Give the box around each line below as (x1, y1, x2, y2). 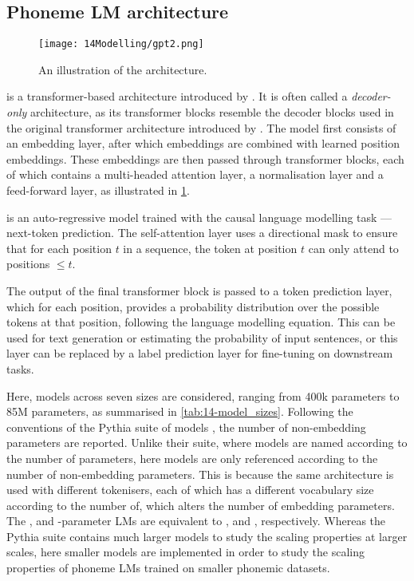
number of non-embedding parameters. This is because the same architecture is (6, 465, 394, 482)
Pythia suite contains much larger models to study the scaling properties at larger (6, 528, 408, 544)
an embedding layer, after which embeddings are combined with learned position (6, 135, 400, 152)
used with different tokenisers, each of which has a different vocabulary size (6, 481, 374, 498)
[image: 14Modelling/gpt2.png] (38, 38, 204, 50)
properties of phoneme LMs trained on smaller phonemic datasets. (6, 559, 330, 576)
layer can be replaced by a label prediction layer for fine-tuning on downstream (6, 345, 393, 362)
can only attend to (308, 239, 399, 256)
